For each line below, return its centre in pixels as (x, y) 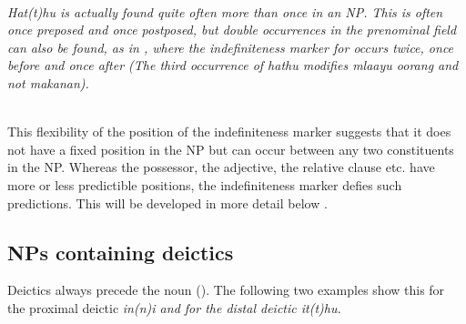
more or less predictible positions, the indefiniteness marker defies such (205, 184)
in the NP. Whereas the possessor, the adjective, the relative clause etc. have (221, 167)
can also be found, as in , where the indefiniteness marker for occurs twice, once (231, 47)
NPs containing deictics (121, 252)
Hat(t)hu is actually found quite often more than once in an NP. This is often (225, 11)
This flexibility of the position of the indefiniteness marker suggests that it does (229, 132)
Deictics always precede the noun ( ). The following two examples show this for (226, 290)
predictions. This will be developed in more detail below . (167, 202)
